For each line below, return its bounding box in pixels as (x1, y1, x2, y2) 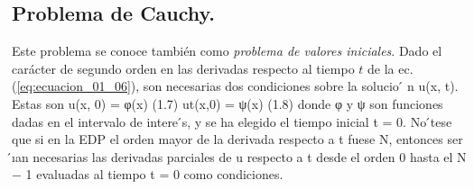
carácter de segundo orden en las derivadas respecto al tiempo (12, 58, 355, 77)
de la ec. (367, 58, 414, 77)
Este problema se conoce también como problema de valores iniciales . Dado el (12, 41, 442, 60)
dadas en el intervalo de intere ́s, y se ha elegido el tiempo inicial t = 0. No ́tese (12, 112, 452, 130)
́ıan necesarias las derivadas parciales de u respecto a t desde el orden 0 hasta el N (12, 147, 467, 166)
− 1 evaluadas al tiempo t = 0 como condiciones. (12, 165, 283, 184)
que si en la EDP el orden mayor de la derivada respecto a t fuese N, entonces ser (12, 130, 463, 148)
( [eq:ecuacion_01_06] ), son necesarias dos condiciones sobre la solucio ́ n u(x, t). (12, 76, 459, 95)
